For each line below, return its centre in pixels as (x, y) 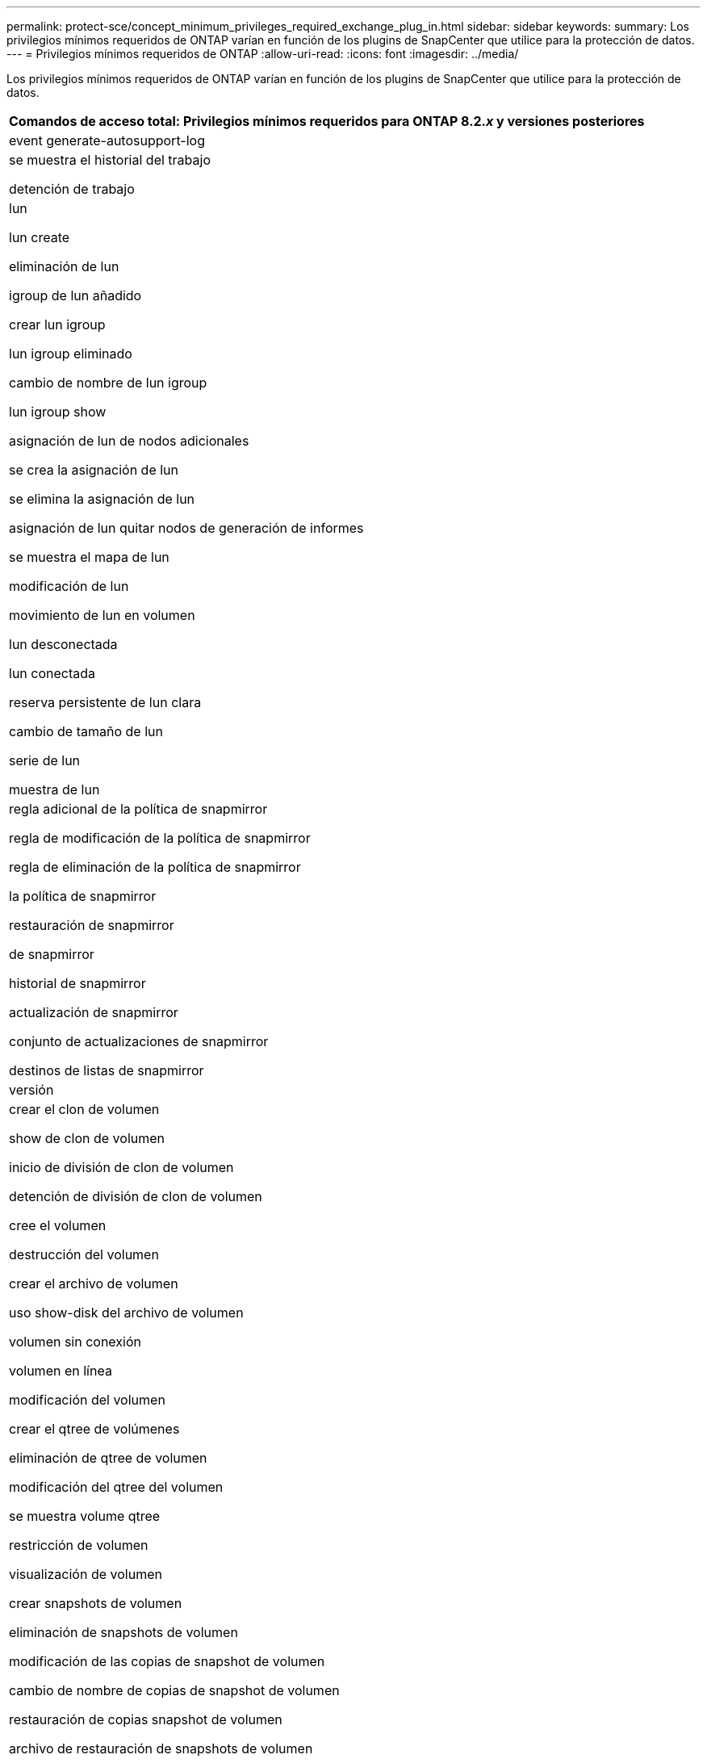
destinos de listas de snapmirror (107, 1070)
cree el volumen (58, 1225)
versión (31, 1090)
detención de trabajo (72, 189)
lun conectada (52, 673)
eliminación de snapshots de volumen (123, 1632)
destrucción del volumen (84, 1254)
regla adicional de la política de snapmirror (138, 809)
